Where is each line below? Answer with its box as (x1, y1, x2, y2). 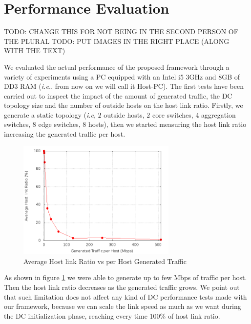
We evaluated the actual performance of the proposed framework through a (4, 61, 230, 72)
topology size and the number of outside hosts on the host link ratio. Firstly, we (4, 100, 243, 110)
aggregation (201, 109, 236, 120)
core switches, (152, 109, 193, 120)
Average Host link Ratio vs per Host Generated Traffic (23, 256, 187, 266)
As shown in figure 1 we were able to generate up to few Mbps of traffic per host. (4, 272, 247, 283)
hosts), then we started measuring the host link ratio (88, 119, 247, 129)
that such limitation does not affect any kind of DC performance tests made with (4, 291, 247, 302)
